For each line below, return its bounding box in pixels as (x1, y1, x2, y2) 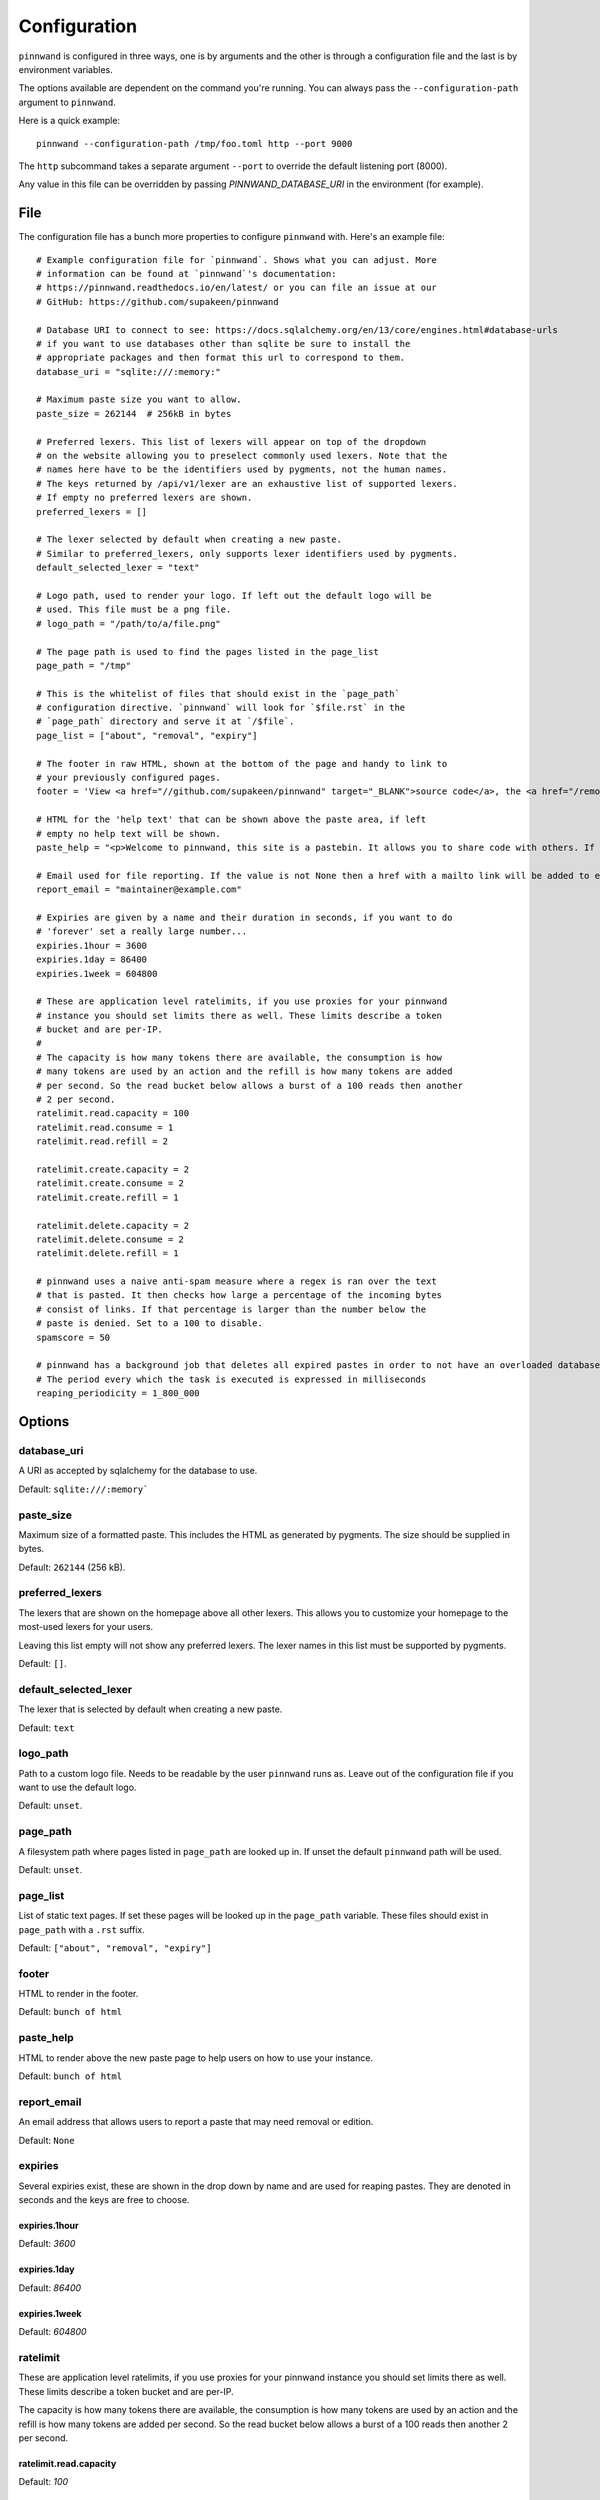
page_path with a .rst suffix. (18, 1923, 145, 1935)
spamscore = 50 (36, 1331, 111, 1343)
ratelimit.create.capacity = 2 (36, 1163, 190, 1175)
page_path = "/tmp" (36, 660, 132, 671)
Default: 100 (18, 2476, 69, 2488)
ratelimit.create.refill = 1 (36, 1191, 179, 1203)
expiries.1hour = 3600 (36, 940, 148, 951)
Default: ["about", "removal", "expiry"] (18, 1941, 212, 1954)
